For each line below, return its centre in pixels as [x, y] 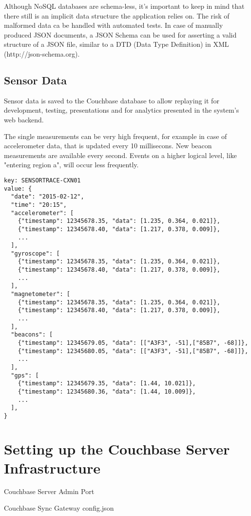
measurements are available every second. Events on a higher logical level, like [120, 155]
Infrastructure [52, 467]
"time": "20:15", [39, 205]
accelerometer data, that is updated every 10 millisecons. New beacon [108, 146]
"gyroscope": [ [35, 253]
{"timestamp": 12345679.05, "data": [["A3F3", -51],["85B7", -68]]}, [133, 343]
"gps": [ [25, 375]
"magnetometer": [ [41, 294]
